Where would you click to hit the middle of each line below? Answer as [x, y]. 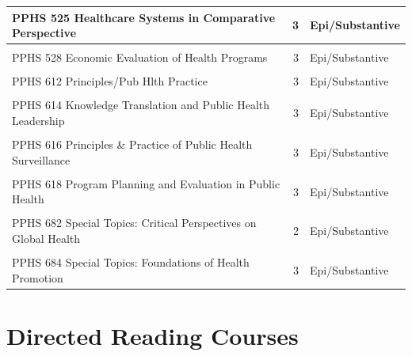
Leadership [38, 120]
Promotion [38, 277]
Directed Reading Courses [153, 335]
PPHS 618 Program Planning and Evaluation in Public [146, 183]
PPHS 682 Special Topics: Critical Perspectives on [134, 223]
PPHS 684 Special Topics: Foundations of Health [131, 262]
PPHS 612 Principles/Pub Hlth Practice [110, 81]
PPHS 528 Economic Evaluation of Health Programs [140, 57]
